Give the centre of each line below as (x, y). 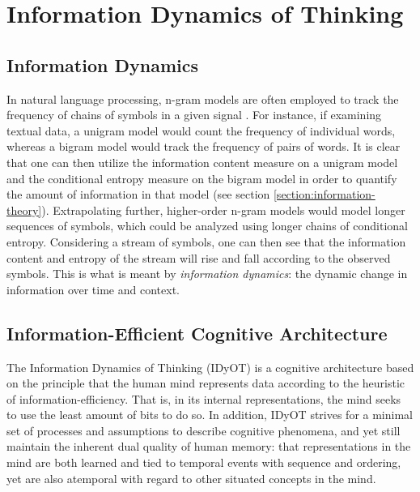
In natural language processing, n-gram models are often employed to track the (203, 98)
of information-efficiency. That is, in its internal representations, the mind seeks (204, 398)
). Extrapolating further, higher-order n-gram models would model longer (223, 210)
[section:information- (324, 194)
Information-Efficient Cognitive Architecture (197, 333)
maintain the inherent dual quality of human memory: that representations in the (209, 446)
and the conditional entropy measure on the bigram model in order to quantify (202, 178)
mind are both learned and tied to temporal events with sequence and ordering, (204, 462)
